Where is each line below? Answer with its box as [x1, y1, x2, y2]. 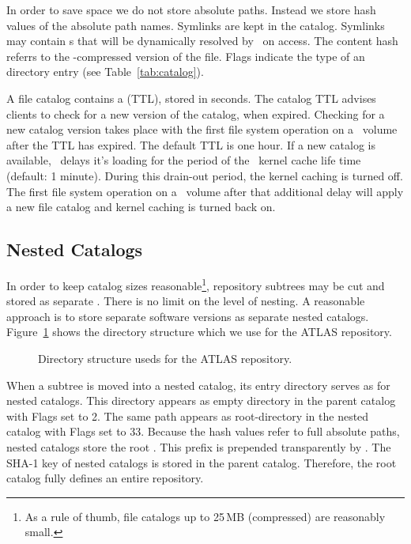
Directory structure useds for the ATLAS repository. [38, 349, 292, 366]
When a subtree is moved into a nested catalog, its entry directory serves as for [6, 376, 390, 393]
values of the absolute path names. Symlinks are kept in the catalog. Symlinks [6, 17, 385, 33]
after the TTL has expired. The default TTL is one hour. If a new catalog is [6, 136, 375, 153]
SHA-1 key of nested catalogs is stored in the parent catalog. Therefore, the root [6, 454, 397, 470]
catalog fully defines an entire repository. [6, 470, 204, 486]
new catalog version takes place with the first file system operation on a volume [6, 121, 398, 138]
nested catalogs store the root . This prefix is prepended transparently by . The [6, 438, 391, 455]
